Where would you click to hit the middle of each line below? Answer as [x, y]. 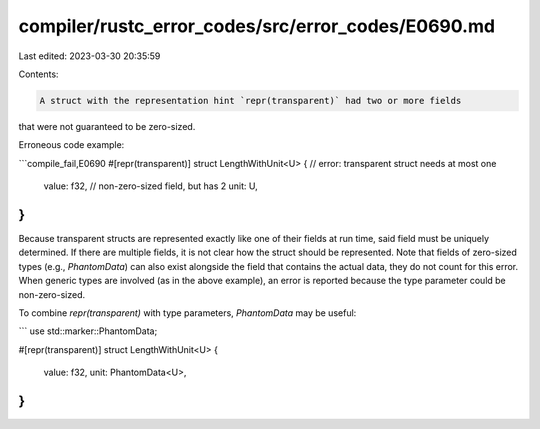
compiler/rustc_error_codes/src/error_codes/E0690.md [256, 26]
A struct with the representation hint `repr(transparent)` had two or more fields [250, 100]
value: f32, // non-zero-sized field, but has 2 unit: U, [151, 186]
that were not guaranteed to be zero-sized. [107, 126]
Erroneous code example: [71, 145]
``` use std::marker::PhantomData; [88, 331]
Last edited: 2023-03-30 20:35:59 [89, 56]
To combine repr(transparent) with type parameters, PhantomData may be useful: [187, 312]
